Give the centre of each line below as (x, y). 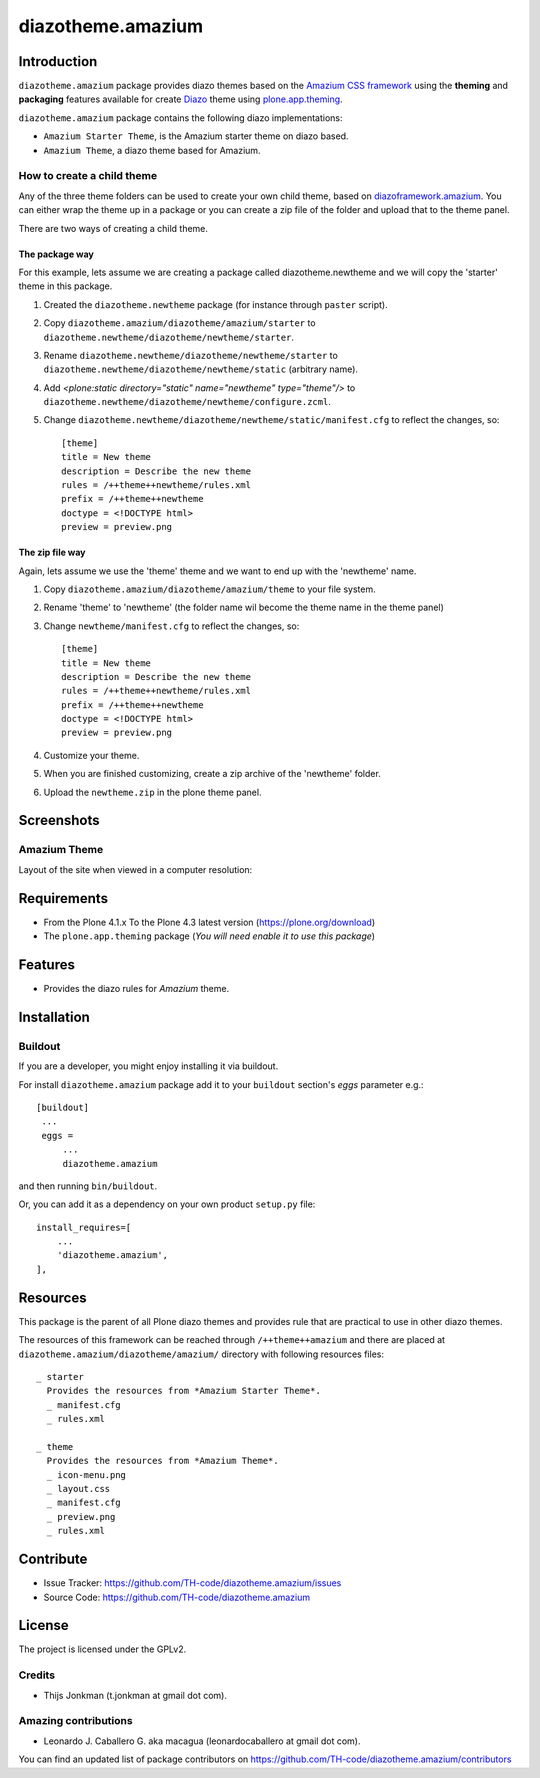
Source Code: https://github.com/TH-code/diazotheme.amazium (176, 1597)
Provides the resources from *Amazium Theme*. (162, 1461)
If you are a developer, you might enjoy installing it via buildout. (148, 1066)
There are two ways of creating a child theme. (113, 228)
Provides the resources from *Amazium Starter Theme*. (184, 1391)
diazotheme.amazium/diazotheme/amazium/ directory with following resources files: (201, 1354)
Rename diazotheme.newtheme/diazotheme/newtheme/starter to (191, 355)
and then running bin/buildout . (88, 1186)
